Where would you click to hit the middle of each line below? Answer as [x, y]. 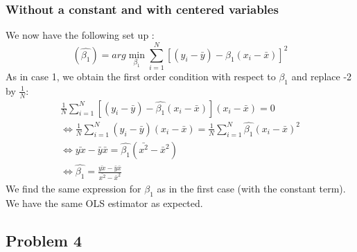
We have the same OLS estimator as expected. [104, 202]
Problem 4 [44, 240]
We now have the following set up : [80, 35]
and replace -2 [322, 76]
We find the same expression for [73, 189]
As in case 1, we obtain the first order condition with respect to [141, 76]
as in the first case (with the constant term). [251, 189]
